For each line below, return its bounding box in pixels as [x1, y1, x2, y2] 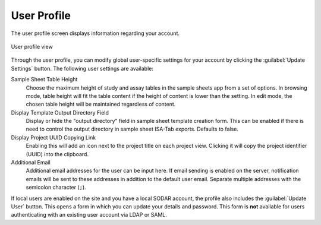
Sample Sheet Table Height [11, 76, 78, 83]
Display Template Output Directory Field [11, 109, 109, 116]
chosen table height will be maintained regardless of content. [26, 101, 176, 108]
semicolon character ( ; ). [26, 184, 86, 191]
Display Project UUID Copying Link [11, 134, 96, 141]
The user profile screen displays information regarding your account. [11, 30, 180, 37]
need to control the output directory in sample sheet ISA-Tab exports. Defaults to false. [26, 125, 239, 133]
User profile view [11, 43, 53, 50]
